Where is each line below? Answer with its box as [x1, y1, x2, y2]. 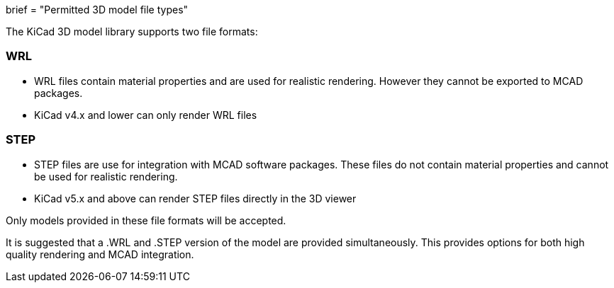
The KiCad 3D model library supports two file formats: [6, 25, 258, 38]
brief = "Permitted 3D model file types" [6, 4, 189, 16]
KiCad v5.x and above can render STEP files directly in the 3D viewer [34, 192, 357, 205]
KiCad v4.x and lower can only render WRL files [34, 108, 257, 121]
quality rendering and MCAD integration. [6, 248, 194, 260]
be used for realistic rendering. [34, 170, 178, 183]
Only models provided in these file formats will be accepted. [6, 214, 286, 226]
